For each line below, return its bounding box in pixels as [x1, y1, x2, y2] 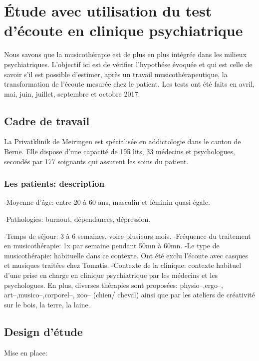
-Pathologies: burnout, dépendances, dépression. [4, 214, 151, 224]
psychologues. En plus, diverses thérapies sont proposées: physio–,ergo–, [4, 279, 224, 290]
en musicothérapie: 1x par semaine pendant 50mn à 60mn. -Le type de [4, 240, 220, 251]
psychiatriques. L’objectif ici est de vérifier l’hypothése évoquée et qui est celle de [4, 59, 253, 69]
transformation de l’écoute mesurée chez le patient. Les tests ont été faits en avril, [4, 79, 255, 89]
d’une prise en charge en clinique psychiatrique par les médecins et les [4, 270, 218, 280]
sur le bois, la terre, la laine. [4, 299, 90, 309]
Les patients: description [4, 177, 105, 190]
